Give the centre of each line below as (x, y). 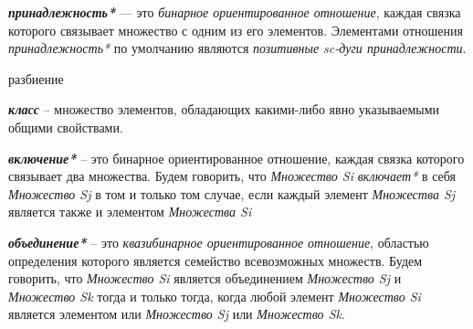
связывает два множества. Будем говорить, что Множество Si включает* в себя (232, 176)
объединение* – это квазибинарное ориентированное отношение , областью (219, 242)
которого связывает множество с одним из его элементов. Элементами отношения (236, 30)
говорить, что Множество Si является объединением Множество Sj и (205, 278)
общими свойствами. (66, 127)
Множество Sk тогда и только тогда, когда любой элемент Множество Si (215, 296)
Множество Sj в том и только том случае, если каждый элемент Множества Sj (232, 193)
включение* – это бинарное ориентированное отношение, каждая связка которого (236, 158)
